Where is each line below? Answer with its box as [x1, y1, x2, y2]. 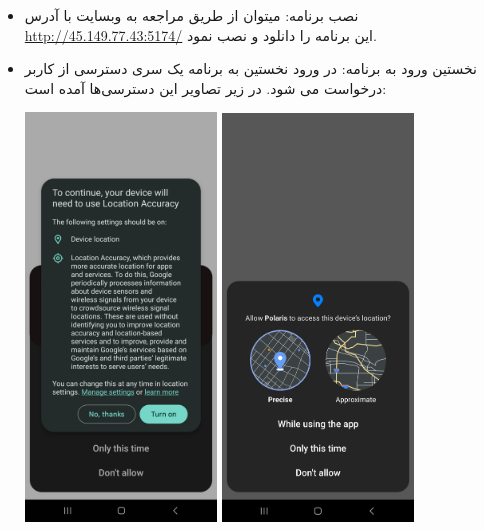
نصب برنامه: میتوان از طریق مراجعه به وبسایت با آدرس [24, 5, 359, 25]
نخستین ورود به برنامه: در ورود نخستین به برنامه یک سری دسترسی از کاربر [24, 58, 477, 79]
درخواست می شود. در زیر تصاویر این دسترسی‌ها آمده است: [24, 77, 387, 98]
